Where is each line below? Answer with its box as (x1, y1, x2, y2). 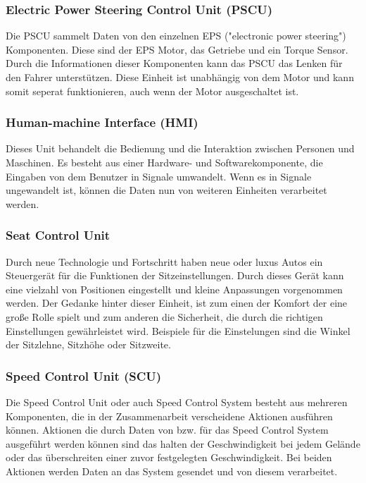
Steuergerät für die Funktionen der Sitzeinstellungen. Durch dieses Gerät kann (6, 268, 344, 283)
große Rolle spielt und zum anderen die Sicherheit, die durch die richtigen (6, 309, 323, 324)
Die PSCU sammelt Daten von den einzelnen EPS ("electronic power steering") (6, 28, 346, 43)
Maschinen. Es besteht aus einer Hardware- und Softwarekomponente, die (6, 155, 323, 169)
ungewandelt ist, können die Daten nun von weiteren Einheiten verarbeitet (6, 183, 327, 197)
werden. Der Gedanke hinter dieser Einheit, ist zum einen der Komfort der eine (6, 295, 348, 310)
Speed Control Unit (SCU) (6, 367, 162, 384)
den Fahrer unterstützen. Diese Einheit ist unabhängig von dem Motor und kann (6, 70, 354, 84)
